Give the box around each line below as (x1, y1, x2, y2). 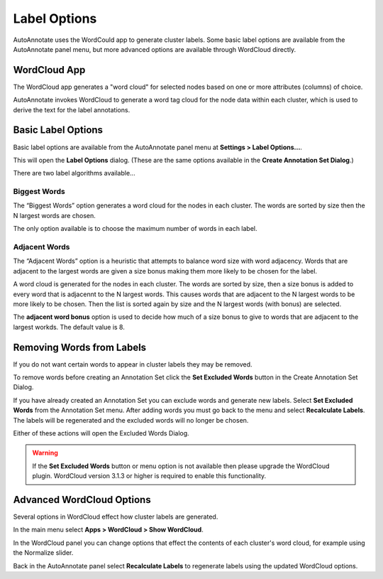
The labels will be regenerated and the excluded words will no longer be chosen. (13, 416, 249, 424)
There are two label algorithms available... (13, 169, 135, 178)
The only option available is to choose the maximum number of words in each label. (13, 224, 258, 233)
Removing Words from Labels (13, 341, 147, 353)
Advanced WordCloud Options (13, 494, 152, 506)
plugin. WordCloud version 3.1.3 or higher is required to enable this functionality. (32, 472, 267, 480)
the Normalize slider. (13, 548, 74, 557)
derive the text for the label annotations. (13, 105, 131, 114)
